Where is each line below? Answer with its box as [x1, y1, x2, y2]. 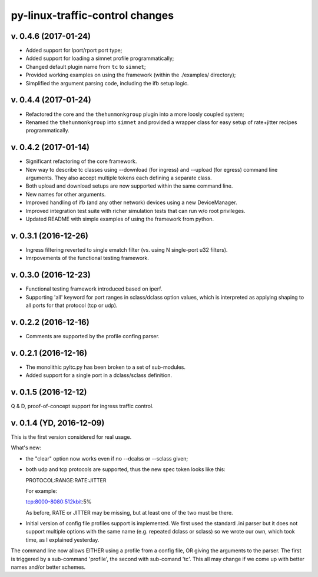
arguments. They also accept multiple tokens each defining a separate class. [25, 174, 212, 181]
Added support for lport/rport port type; [25, 47, 122, 54]
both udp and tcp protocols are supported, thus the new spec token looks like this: [25, 466, 226, 473]
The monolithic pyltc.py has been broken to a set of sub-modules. [25, 363, 185, 371]
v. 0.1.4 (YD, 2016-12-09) [11, 418, 105, 428]
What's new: [11, 444, 41, 451]
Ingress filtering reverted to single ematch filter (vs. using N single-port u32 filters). [25, 246, 228, 253]
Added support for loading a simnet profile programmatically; [25, 55, 174, 62]
